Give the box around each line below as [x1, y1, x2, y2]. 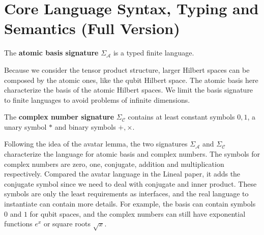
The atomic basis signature [4, 47, 99, 58]
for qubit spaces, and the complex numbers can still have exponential [30, 208, 246, 219]
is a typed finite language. [113, 47, 194, 58]
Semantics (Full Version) [4, 18, 180, 39]
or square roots [43, 218, 91, 229]
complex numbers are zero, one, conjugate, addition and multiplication [4, 158, 224, 169]
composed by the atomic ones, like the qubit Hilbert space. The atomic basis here [4, 74, 258, 85]
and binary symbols [54, 121, 116, 132]
